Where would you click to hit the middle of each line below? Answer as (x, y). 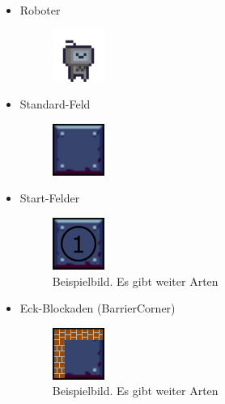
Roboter (40, 10)
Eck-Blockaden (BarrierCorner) (98, 308)
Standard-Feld (55, 104)
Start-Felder (50, 198)
